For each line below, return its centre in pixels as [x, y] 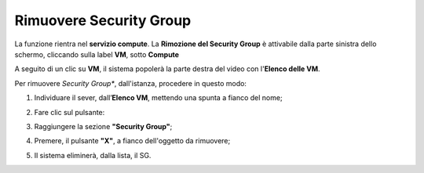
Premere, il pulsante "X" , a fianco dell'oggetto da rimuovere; [132, 141]
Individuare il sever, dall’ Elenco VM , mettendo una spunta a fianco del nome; [158, 98]
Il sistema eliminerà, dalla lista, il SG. [93, 155]
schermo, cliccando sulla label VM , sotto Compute [97, 54]
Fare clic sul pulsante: [69, 112]
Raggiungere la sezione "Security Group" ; [103, 126]
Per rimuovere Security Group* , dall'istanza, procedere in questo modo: [131, 83]
